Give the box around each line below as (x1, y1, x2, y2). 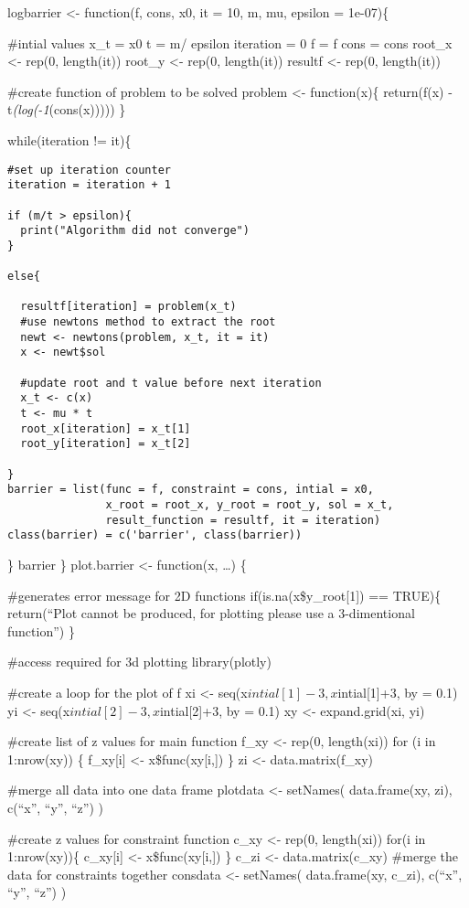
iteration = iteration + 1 (7, 178, 171, 192)
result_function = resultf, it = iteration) (105, 513, 381, 527)
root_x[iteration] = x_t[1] (20, 422, 191, 435)
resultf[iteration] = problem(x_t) (20, 300, 237, 314)
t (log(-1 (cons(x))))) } (7, 100, 126, 119)
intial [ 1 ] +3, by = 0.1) (337, 682, 458, 701)
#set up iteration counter (7, 163, 171, 176)
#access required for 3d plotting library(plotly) (7, 652, 272, 671)
